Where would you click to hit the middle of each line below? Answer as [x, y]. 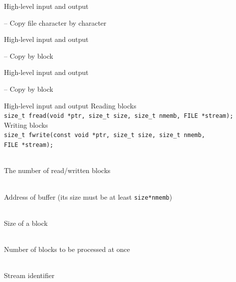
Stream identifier [29, 275]
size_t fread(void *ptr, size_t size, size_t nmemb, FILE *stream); [119, 116]
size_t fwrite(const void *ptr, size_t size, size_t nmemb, [105, 135]
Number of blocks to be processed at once [67, 249]
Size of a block [26, 223]
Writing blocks [26, 124]
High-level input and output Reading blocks [70, 105]
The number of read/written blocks [57, 170]
